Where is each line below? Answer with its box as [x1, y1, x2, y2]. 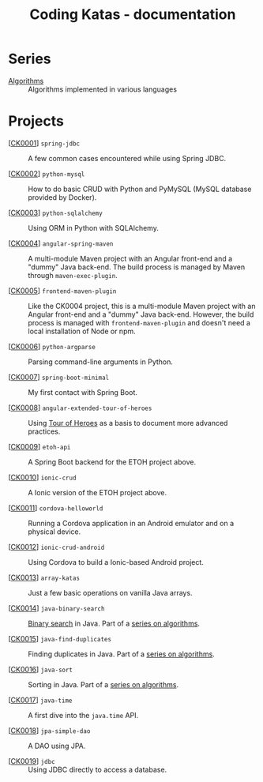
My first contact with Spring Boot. [28, 387, 138, 397]
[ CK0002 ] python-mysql [8, 168, 85, 179]
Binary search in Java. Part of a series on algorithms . [28, 618, 200, 628]
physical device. [28, 527, 81, 536]
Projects [8, 112, 65, 130]
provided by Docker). [28, 192, 97, 202]
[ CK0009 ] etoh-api [8, 442, 71, 451]
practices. [28, 427, 61, 436]
